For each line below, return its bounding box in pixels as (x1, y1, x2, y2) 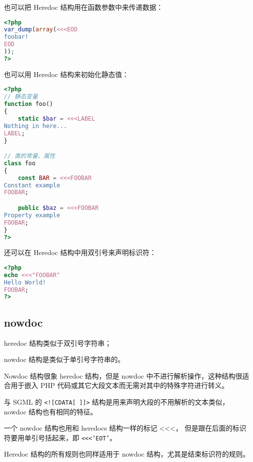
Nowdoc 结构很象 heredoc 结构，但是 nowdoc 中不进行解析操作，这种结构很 (4, 370, 242, 381)
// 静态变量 (4, 93, 38, 101)
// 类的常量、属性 (4, 153, 55, 160)
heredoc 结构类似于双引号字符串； (4, 337, 112, 348)
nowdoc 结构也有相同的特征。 (4, 406, 97, 416)
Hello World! (4, 279, 46, 286)
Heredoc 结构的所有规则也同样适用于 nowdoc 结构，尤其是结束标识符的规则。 (4, 449, 250, 459)
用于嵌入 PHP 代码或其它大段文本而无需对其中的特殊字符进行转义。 (10, 380, 229, 390)
